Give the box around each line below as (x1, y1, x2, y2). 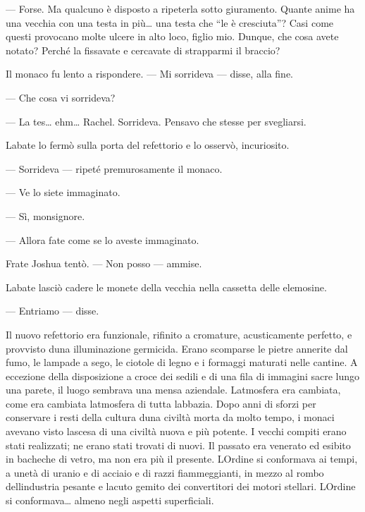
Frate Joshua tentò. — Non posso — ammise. (6, 256, 202, 271)
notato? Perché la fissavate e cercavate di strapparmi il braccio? (6, 42, 280, 57)
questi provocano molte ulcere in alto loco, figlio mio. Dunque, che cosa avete (6, 29, 339, 44)
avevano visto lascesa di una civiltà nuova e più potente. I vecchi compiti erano (6, 424, 347, 439)
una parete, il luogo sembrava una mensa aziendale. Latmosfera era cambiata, (6, 382, 341, 397)
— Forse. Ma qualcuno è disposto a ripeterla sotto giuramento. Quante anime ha (6, 1, 355, 16)
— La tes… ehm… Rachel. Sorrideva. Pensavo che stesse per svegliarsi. (6, 114, 307, 128)
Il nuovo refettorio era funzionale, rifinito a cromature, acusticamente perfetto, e (6, 327, 352, 341)
